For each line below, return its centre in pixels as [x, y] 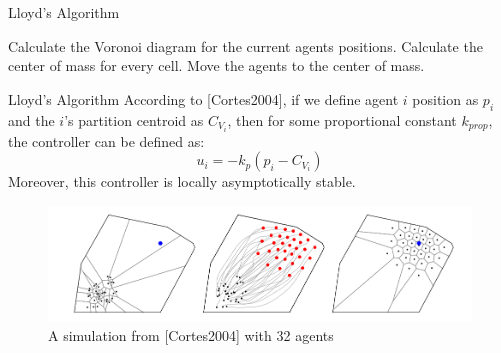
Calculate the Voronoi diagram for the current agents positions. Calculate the [245, 45]
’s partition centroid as [134, 119]
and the [31, 119]
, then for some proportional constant [342, 119]
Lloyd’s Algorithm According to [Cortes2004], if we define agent [203, 98]
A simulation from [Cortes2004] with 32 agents [191, 335]
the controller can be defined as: [106, 140]
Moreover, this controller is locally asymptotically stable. [182, 181]
